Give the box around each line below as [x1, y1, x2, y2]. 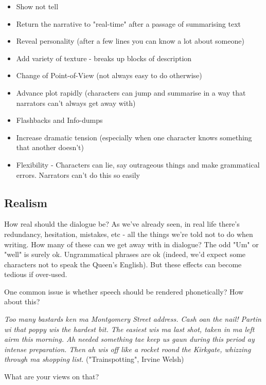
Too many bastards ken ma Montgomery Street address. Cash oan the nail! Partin [4, 314, 261, 324]
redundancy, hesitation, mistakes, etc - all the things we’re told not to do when [4, 228, 253, 239]
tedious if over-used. [4, 269, 67, 280]
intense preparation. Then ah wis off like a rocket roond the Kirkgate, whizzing [4, 343, 251, 354]
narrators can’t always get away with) [16, 97, 136, 108]
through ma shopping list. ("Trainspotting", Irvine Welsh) [4, 354, 184, 364]
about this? [4, 296, 40, 307]
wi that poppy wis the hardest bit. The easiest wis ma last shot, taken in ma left [4, 323, 255, 334]
